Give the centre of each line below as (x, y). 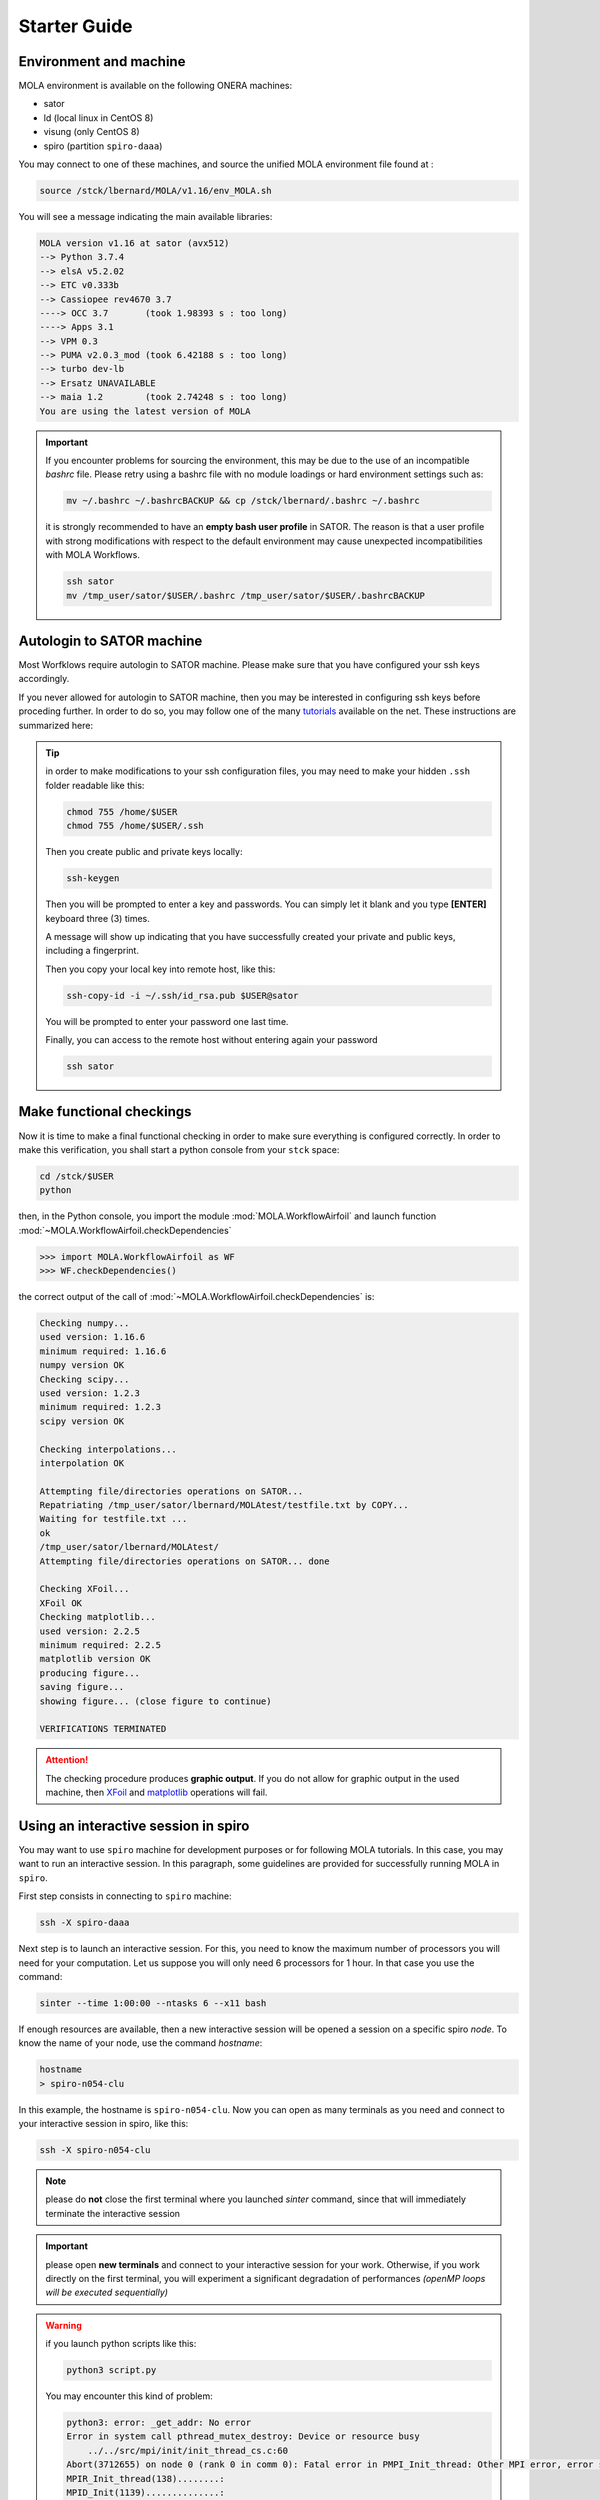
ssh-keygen (93, 878)
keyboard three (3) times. (97, 918)
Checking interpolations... (108, 1449)
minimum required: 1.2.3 (100, 1407)
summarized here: (56, 725)
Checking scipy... (84, 1379)
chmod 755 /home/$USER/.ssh (135, 826)
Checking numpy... (84, 1323)
